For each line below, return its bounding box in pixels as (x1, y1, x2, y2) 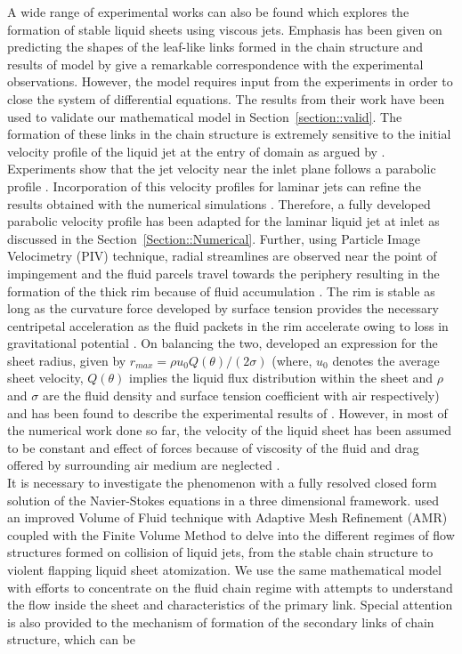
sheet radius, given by (7, 351, 126, 369)
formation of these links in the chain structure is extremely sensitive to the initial (7, 125, 451, 143)
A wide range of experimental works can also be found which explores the (7, 3, 409, 20)
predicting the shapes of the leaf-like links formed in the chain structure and (7, 37, 424, 56)
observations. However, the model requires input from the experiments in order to (7, 72, 453, 91)
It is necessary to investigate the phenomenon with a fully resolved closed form (7, 473, 437, 492)
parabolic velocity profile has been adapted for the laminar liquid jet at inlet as (7, 212, 440, 230)
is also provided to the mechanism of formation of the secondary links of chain (7, 612, 434, 631)
